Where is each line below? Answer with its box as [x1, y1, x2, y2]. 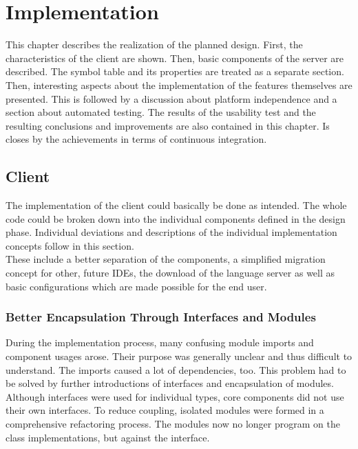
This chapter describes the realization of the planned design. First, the [6, 37, 303, 52]
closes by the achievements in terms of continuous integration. [6, 132, 267, 146]
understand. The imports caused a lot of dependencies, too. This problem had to [6, 362, 346, 377]
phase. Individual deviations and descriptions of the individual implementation [6, 225, 337, 239]
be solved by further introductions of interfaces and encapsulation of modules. [6, 376, 334, 390]
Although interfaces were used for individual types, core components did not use [6, 389, 344, 403]
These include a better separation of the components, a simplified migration [6, 252, 326, 266]
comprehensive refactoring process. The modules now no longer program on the [6, 417, 340, 431]
